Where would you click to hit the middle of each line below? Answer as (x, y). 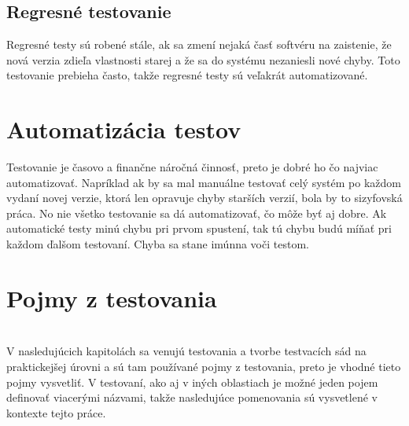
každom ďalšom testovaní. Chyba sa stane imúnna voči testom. (158, 244)
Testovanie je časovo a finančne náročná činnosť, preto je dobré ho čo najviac (192, 167)
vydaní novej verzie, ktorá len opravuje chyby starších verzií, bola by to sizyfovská (204, 198)
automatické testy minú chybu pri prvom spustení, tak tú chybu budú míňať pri (199, 228)
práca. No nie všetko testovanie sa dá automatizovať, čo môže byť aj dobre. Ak (197, 213)
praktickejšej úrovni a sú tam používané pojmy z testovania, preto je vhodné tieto (204, 366)
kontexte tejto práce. (56, 412)
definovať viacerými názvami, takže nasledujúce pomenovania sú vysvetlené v (192, 397)
